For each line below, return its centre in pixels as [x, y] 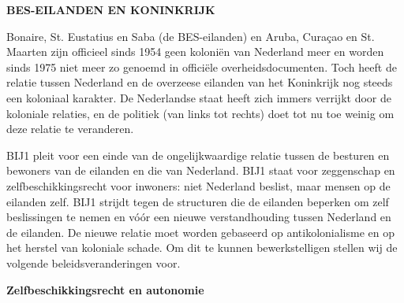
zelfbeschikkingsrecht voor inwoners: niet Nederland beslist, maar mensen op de [198, 185]
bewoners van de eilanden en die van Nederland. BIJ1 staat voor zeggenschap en [201, 170]
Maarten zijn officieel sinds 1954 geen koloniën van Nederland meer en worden [195, 52]
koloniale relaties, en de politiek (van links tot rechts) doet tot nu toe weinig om [200, 113]
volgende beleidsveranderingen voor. [94, 262]
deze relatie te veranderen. [70, 129]
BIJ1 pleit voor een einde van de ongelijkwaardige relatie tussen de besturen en [198, 155]
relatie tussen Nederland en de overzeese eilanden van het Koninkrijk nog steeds [200, 82]
